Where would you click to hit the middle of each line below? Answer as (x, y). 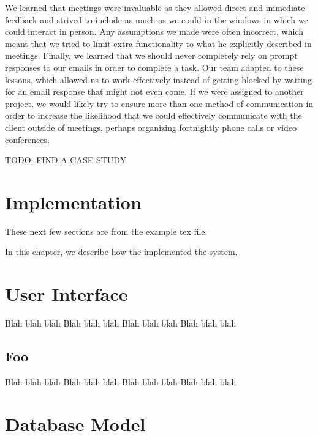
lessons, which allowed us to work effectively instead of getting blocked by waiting (158, 79)
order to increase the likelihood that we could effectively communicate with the (153, 115)
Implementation (73, 201)
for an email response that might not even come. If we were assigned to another (154, 91)
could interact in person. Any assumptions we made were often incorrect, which (154, 31)
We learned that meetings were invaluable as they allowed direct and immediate (155, 7)
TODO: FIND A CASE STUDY (66, 160)
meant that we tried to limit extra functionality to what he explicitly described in (158, 43)
